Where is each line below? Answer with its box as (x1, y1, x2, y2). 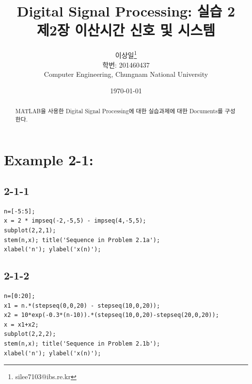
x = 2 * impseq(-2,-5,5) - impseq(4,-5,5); (4, 217, 146, 225)
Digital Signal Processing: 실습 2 (16, 1, 236, 21)
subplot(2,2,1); (4, 227, 56, 234)
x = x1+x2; (4, 321, 39, 328)
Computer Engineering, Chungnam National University (44, 69, 208, 79)
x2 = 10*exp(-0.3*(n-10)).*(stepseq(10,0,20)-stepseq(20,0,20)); (4, 312, 219, 319)
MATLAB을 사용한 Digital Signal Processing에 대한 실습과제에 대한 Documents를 (15, 107, 223, 115)
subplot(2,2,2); (4, 331, 56, 338)
